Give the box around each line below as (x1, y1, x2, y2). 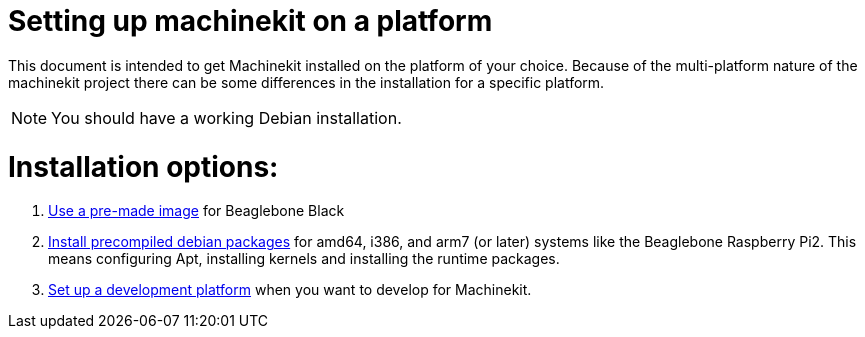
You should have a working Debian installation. (51, 107, 402, 128)
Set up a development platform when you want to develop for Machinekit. (48, 281, 532, 299)
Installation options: (8, 149, 279, 184)
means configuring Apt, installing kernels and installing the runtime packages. (48, 250, 560, 268)
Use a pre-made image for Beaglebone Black (48, 202, 345, 220)
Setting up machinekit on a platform (8, 4, 493, 38)
